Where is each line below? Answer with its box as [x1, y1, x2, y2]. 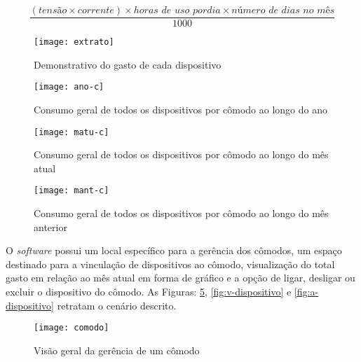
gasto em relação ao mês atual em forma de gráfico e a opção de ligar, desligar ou [6, 270, 355, 285]
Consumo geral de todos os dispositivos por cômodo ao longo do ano [34, 102, 327, 116]
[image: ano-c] [34, 82, 104, 92]
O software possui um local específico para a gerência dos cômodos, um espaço [6, 243, 342, 258]
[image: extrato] [34, 37, 114, 48]
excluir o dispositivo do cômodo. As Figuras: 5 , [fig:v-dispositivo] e [6, 284, 292, 299]
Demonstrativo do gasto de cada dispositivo [34, 57, 222, 71]
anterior [34, 219, 67, 234]
